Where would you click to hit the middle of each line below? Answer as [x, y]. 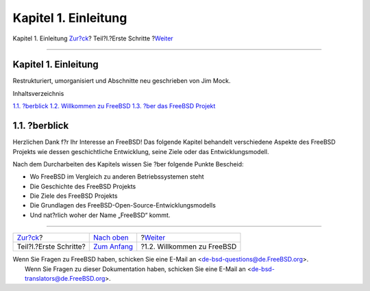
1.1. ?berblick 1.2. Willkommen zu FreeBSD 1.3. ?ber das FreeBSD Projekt [114, 106]
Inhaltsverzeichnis [38, 93]
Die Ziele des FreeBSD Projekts [74, 196]
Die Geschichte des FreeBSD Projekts [83, 186]
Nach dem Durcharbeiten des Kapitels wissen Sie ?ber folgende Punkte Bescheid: [128, 164]
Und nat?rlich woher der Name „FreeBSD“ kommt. [100, 215]
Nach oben [111, 238]
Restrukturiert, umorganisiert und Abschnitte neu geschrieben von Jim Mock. [122, 81]
